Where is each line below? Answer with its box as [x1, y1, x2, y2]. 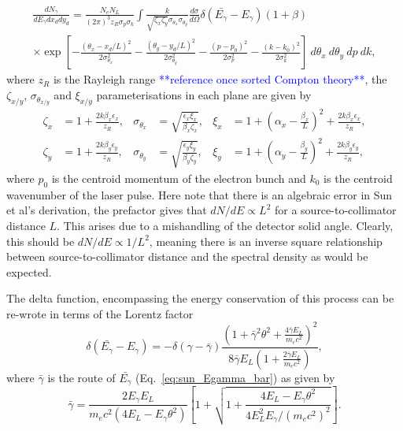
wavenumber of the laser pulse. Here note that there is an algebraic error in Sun [6, 186, 393, 202]
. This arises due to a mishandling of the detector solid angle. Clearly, [57, 217, 394, 233]
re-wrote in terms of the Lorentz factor [6, 305, 194, 321]
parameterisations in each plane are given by [96, 87, 312, 103]
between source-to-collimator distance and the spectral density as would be [6, 248, 368, 265]
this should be [6, 232, 75, 249]
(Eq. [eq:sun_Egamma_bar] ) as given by [135, 369, 335, 385]
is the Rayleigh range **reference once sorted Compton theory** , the [53, 71, 387, 87]
